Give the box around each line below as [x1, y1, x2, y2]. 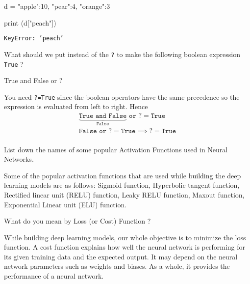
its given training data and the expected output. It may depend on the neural [4, 251, 238, 261]
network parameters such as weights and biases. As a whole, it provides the [4, 261, 230, 271]
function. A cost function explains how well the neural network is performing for [4, 242, 246, 252]
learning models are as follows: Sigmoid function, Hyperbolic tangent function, [4, 180, 240, 190]
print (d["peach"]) [4, 17, 56, 28]
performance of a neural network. [4, 271, 104, 281]
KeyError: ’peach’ [4, 35, 64, 42]
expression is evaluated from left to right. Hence [4, 101, 148, 112]
